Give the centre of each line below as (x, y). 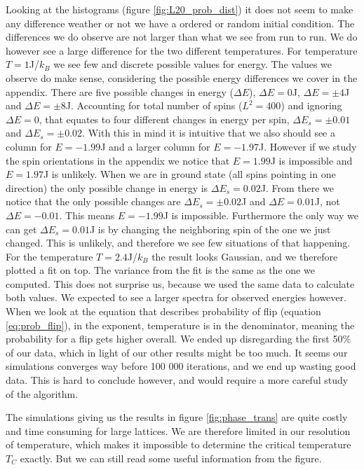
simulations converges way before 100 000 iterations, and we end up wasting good (181, 366)
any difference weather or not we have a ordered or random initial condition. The (180, 23)
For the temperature (49, 256)
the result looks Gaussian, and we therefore (245, 256)
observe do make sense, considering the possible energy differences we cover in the (182, 77)
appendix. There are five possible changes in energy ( (120, 91)
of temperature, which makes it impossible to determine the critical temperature (178, 444)
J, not (327, 201)
